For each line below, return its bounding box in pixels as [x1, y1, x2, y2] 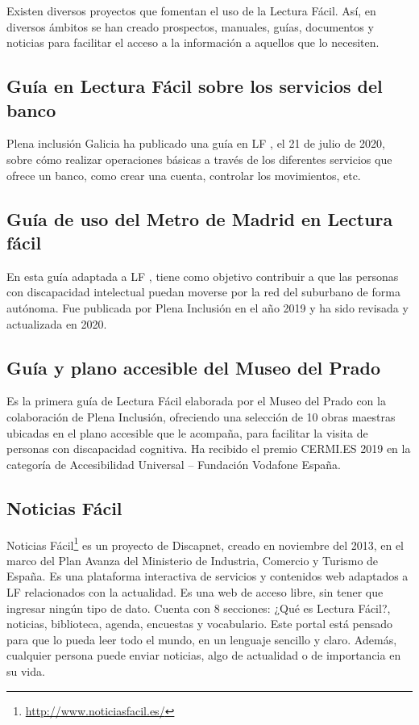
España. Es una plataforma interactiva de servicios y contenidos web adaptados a [6, 568, 409, 585]
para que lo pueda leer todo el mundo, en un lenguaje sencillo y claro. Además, [6, 631, 397, 647]
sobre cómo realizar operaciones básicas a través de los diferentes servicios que [6, 150, 392, 167]
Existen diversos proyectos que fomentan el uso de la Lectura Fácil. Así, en [6, 2, 376, 19]
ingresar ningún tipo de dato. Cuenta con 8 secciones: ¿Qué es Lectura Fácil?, [6, 599, 391, 616]
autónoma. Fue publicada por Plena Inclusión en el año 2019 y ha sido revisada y [6, 299, 409, 316]
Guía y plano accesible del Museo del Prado [6, 354, 381, 379]
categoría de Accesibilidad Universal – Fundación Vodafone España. [6, 455, 341, 472]
